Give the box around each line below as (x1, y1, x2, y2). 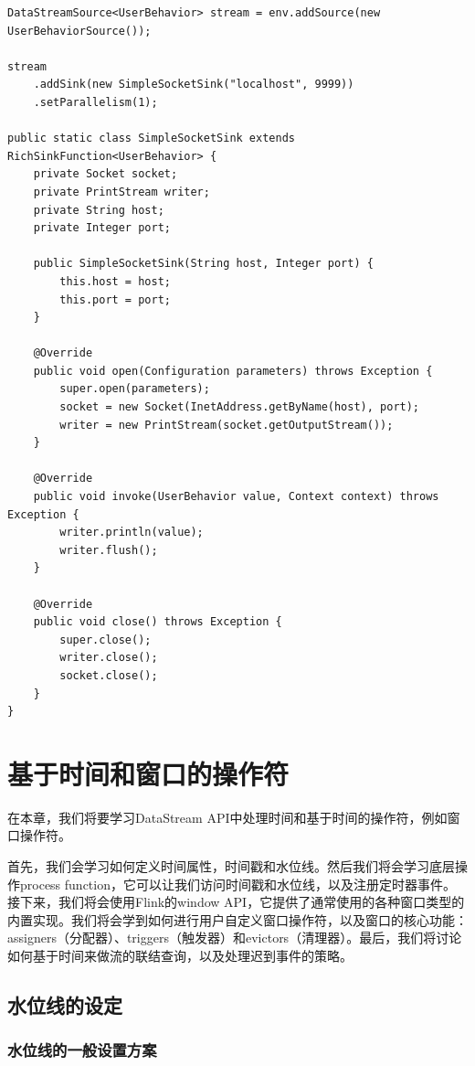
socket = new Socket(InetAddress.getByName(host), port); (59, 400, 420, 414)
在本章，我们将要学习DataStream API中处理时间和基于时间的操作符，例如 (7, 807, 448, 826)
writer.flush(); (59, 543, 158, 557)
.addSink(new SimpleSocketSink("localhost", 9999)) (33, 78, 354, 91)
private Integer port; (33, 221, 171, 235)
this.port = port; (59, 293, 171, 306)
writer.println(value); (59, 526, 204, 539)
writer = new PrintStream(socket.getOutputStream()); (59, 418, 394, 432)
